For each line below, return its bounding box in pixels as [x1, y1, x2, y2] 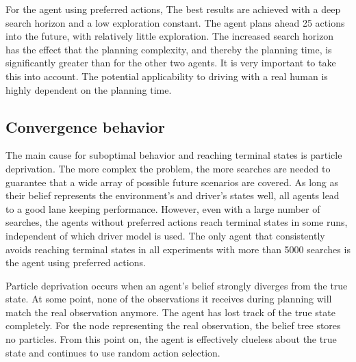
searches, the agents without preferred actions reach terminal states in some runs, [5, 215, 348, 229]
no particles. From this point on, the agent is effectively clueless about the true [5, 332, 337, 346]
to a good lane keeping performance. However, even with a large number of [5, 201, 320, 216]
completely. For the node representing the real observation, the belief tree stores [5, 318, 341, 333]
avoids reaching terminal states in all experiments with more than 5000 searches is [5, 242, 351, 256]
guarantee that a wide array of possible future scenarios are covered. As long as [5, 174, 339, 189]
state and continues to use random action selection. [5, 345, 220, 359]
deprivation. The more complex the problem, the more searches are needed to [5, 161, 331, 175]
